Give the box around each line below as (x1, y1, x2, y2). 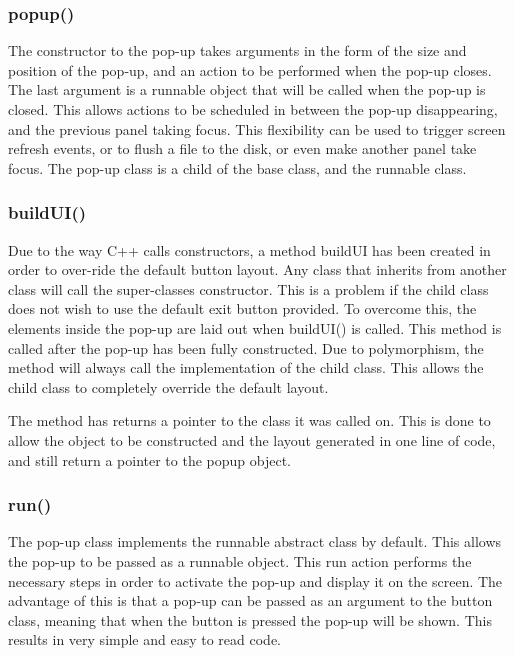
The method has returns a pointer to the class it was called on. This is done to (8, 410, 491, 431)
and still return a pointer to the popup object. (8, 449, 291, 470)
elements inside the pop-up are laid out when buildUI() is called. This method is (8, 317, 502, 338)
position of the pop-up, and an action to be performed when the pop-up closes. (8, 59, 492, 80)
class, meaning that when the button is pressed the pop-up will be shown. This (8, 609, 492, 630)
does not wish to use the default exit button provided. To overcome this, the (8, 298, 477, 319)
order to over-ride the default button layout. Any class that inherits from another (8, 259, 507, 280)
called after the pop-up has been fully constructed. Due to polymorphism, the (8, 337, 484, 358)
